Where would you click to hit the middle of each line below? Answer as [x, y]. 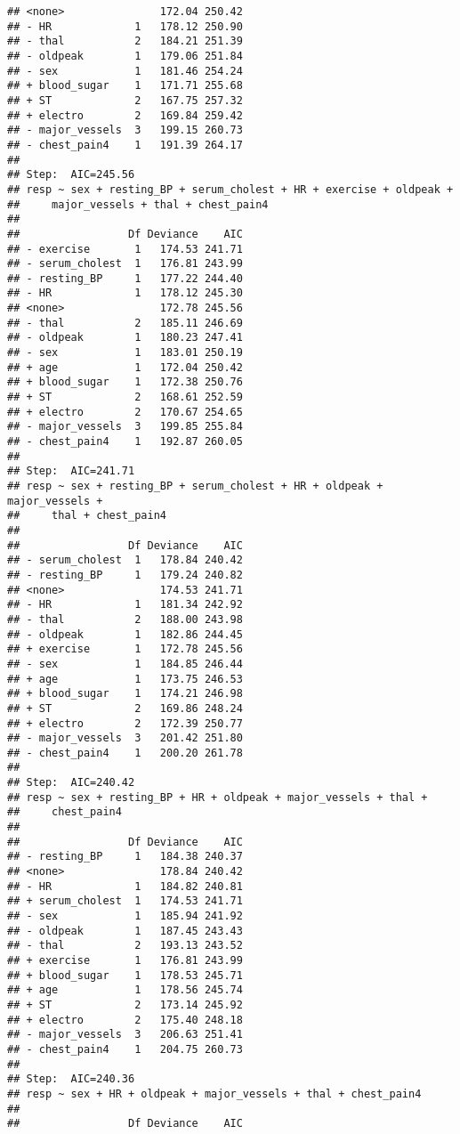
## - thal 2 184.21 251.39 [125, 41]
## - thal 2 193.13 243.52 [125, 946]
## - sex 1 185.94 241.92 [125, 916]
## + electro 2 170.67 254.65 [125, 412]
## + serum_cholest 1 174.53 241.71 [125, 901]
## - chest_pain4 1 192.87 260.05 [125, 442]
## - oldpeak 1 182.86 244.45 [125, 634]
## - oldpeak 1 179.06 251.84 [125, 56]
